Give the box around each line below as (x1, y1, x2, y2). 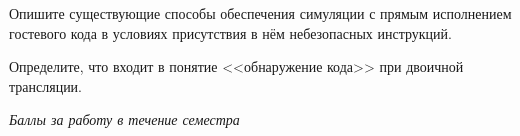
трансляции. (9, 75, 83, 96)
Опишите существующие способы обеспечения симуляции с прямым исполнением (9, 3, 512, 23)
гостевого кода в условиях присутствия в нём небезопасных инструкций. (9, 22, 452, 43)
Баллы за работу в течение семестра (9, 109, 240, 130)
